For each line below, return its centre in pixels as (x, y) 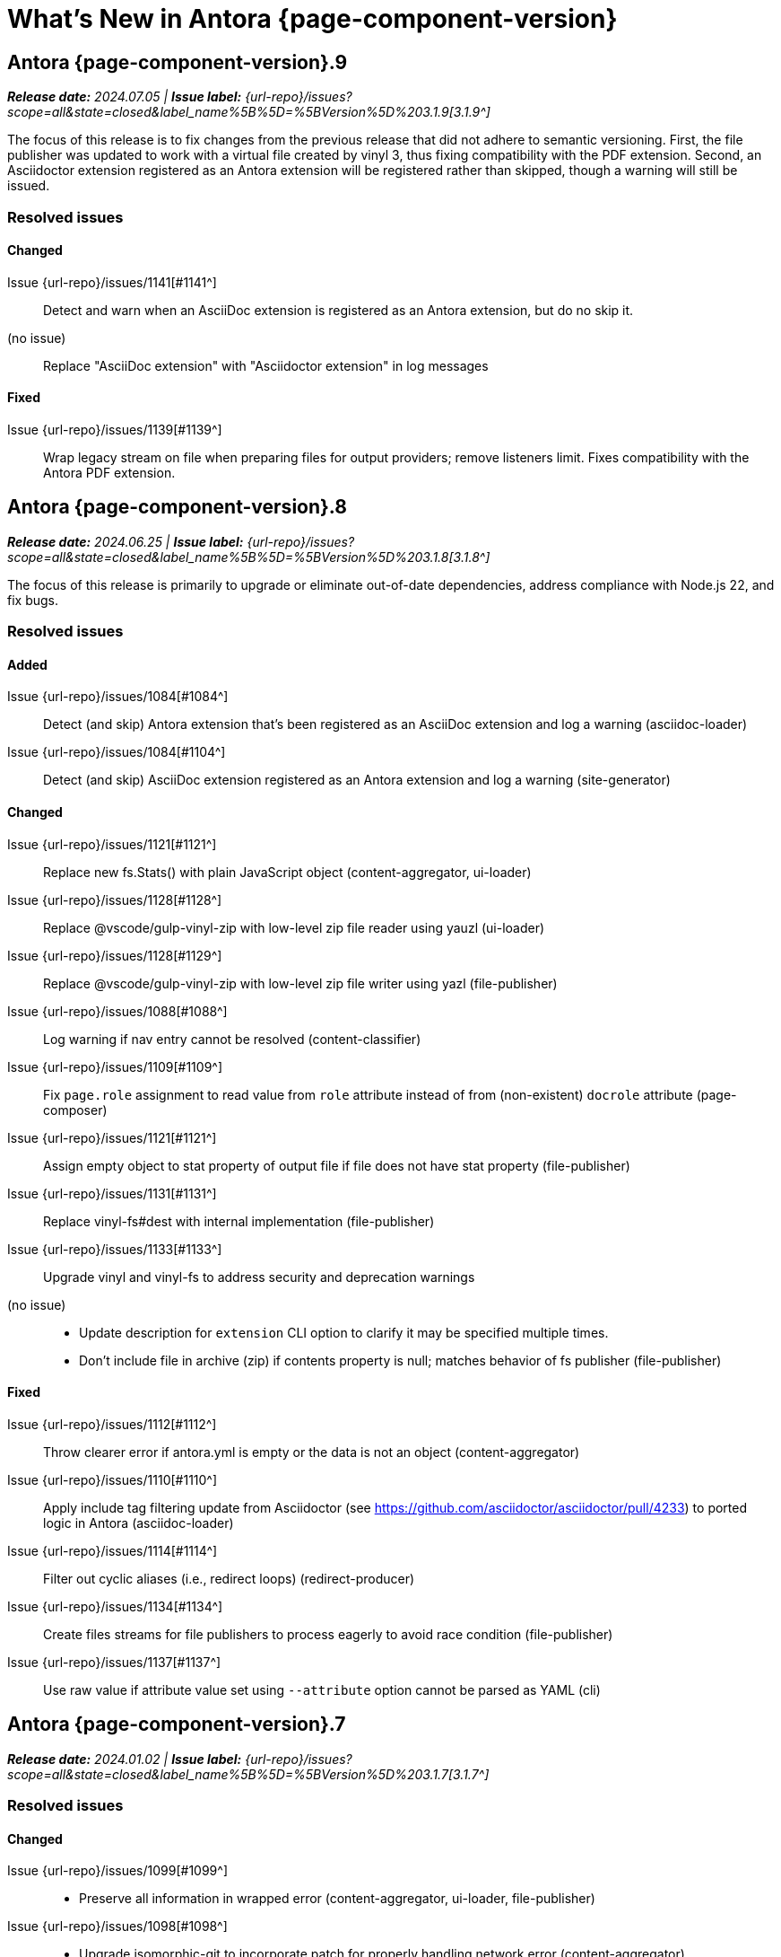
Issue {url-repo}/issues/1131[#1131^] (112, 1193)
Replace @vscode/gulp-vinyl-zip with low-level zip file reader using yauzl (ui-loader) (294, 927)
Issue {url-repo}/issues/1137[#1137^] (114, 1662)
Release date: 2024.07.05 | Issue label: (125, 97)
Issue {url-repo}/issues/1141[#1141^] (112, 282)
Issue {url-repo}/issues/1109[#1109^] (115, 1066)
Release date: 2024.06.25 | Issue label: (126, 541)
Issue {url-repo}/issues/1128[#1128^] (115, 900)
